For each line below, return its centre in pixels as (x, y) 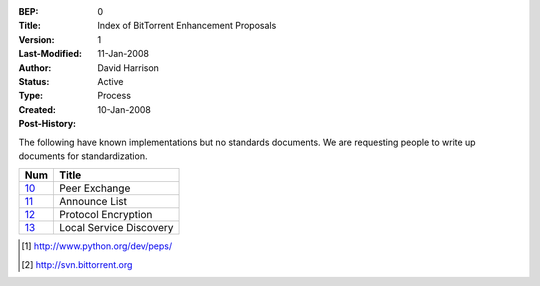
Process (114, 96)
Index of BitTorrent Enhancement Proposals (187, 26)
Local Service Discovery (116, 228)
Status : (34, 81)
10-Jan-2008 (124, 109)
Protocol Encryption (105, 215)
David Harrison (128, 67)
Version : (36, 39)
